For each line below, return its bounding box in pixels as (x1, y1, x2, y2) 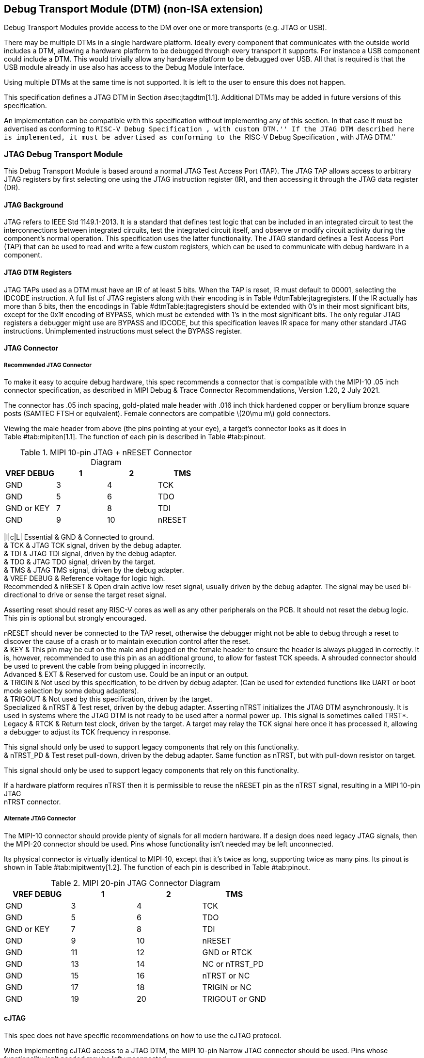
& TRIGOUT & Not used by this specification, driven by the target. (4, 695, 212, 703)
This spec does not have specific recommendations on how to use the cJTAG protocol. (4, 1031, 282, 1040)
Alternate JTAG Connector (4, 815, 76, 822)
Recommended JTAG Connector (4, 361, 92, 369)
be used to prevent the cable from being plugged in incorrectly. (4, 662, 206, 670)
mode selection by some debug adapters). (4, 687, 139, 695)
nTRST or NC (202, 970, 250, 980)
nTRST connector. (4, 798, 61, 806)
